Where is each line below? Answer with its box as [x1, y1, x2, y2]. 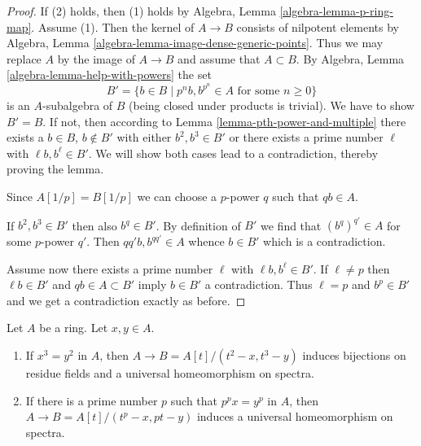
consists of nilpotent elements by [236, 18, 400, 35]
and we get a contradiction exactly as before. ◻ [7, 291, 246, 308]
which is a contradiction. [263, 233, 386, 250]
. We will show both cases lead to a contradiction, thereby [88, 144, 379, 161]
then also [72, 216, 117, 234]
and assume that [178, 50, 261, 67]
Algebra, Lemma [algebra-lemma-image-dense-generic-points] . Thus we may [7, 34, 384, 51]
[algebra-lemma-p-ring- [279, 2, 393, 19]
